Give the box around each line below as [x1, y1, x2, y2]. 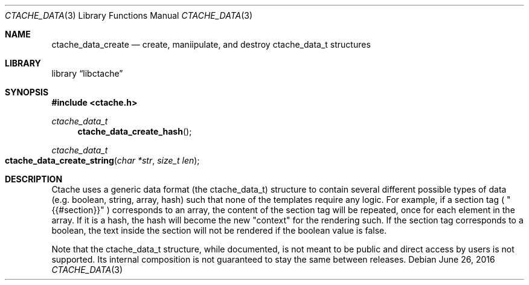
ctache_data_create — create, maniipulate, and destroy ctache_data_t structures [51, 39, 371, 50]
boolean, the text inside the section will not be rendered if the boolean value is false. [51, 225, 387, 235]
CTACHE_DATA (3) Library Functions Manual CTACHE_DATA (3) [5, 10, 253, 21]
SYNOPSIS [5, 87, 49, 97]
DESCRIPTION [5, 174, 63, 184]
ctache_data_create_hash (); [77, 126, 192, 136]
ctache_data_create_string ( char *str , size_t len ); [5, 155, 200, 165]
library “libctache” [51, 68, 123, 78]
